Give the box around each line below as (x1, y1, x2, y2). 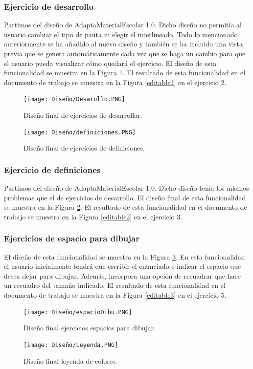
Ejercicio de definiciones (4, 163, 101, 175)
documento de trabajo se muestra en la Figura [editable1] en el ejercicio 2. (4, 77, 227, 87)
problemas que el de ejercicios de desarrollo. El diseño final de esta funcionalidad (4, 192, 246, 202)
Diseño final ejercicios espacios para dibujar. (23, 323, 156, 333)
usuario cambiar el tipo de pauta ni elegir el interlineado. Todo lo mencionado (4, 29, 238, 39)
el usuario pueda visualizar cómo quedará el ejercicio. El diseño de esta (4, 58, 217, 68)
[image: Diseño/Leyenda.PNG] (23, 341, 118, 348)
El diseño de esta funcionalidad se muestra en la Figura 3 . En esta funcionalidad (4, 251, 245, 261)
